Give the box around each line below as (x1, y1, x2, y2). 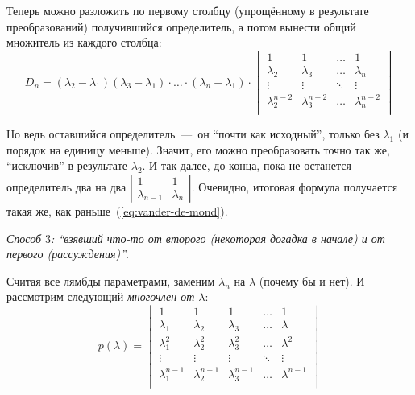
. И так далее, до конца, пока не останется (142, 157, 351, 174)
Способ (6, 229, 42, 246)
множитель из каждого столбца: (6, 34, 162, 51)
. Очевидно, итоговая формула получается (191, 178, 398, 195)
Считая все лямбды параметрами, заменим (6, 272, 215, 289)
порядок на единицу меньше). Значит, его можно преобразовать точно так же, (6, 141, 390, 158)
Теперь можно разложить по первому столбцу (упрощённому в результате (6, 2, 369, 19)
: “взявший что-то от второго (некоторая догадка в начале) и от (51, 229, 385, 246)
